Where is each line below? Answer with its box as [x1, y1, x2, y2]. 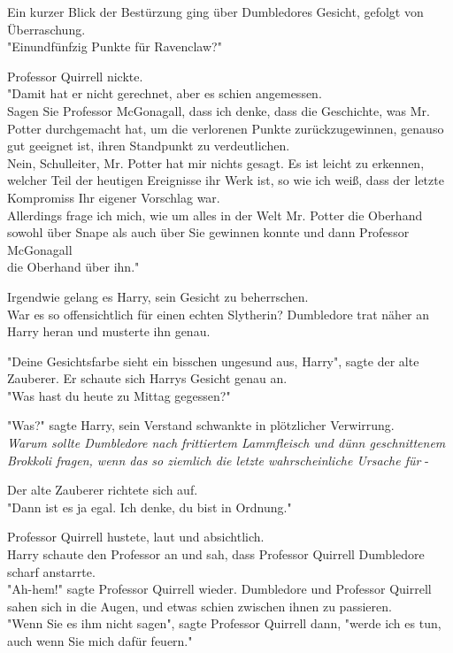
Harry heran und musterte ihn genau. [7, 322, 211, 341]
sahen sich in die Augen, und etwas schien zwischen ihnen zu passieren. [7, 596, 392, 615]
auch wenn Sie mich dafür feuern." [7, 632, 193, 649]
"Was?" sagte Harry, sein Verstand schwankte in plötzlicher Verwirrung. [7, 416, 395, 434]
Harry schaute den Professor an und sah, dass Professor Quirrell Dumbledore [7, 545, 425, 564]
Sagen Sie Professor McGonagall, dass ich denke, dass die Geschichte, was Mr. [7, 101, 430, 119]
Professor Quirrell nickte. [7, 66, 143, 85]
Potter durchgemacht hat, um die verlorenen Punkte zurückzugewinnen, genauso [7, 119, 444, 137]
